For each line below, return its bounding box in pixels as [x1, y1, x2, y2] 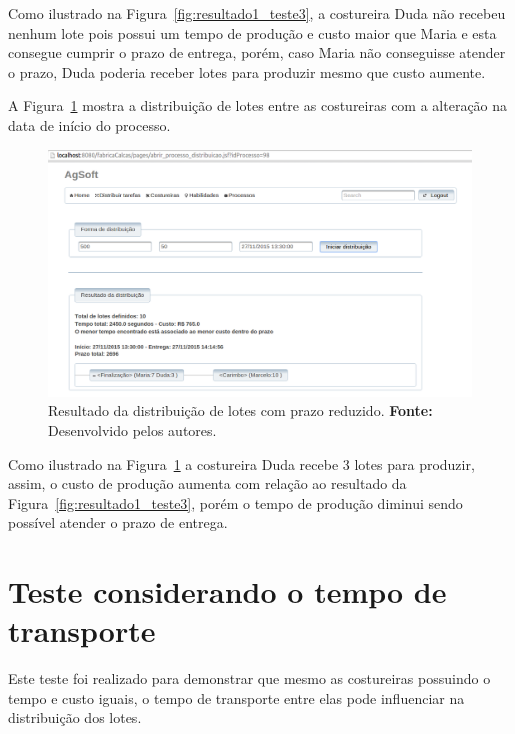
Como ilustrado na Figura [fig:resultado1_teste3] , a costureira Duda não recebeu [8, 3, 506, 23]
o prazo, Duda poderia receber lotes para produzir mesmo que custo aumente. [8, 61, 486, 82]
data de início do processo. [8, 114, 171, 135]
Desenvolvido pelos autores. [48, 419, 217, 440]
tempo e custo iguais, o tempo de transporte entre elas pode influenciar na [8, 687, 465, 708]
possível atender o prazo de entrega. [8, 512, 228, 533]
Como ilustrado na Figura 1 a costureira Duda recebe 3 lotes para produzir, [8, 453, 475, 474]
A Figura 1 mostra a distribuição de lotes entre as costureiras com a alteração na [8, 95, 508, 116]
